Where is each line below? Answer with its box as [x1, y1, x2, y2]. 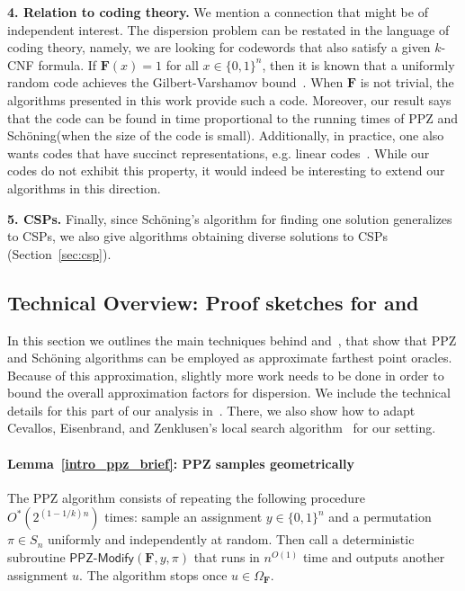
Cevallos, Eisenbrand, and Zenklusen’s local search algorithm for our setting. [7, 418, 436, 437]
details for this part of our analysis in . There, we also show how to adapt [7, 400, 416, 419]
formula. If [38, 55, 97, 74]
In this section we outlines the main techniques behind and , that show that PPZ [7, 330, 457, 349]
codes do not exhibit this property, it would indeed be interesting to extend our [7, 161, 445, 180]
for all [165, 55, 199, 74]
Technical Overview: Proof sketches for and [7, 288, 419, 316]
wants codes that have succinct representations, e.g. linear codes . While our [7, 143, 430, 162]
